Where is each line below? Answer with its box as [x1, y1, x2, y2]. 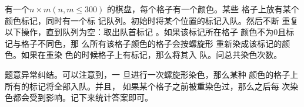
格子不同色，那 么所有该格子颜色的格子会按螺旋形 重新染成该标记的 [21, 37, 282, 49]
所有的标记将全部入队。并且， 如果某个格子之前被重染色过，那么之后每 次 [5, 80, 290, 92]
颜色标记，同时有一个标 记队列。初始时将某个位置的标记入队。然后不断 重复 [5, 14, 299, 26]
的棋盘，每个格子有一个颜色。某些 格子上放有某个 [106, 3, 299, 15]
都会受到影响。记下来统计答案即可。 [12, 91, 153, 103]
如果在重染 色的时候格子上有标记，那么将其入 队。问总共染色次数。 [21, 49, 282, 61]
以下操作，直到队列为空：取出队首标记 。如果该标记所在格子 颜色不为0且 [5, 26, 286, 38]
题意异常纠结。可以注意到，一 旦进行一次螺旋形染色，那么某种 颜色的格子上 [5, 68, 299, 80]
